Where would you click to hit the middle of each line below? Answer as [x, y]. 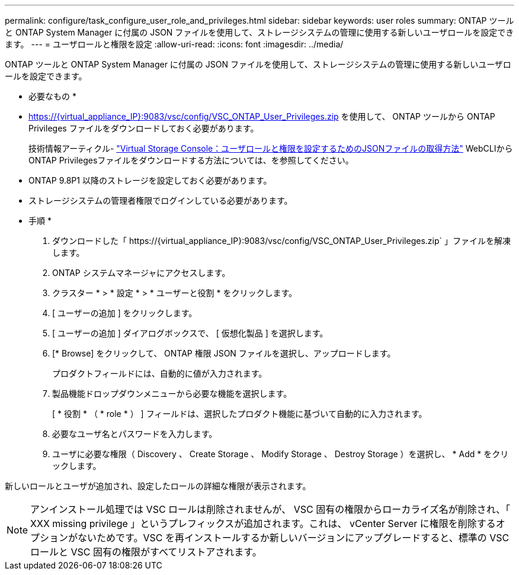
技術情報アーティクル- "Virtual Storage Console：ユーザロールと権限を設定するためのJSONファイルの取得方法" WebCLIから [271, 148]
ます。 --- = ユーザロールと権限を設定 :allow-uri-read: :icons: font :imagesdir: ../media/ [174, 44]
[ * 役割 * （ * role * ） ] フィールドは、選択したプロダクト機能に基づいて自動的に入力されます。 [240, 414]
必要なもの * [52, 96]
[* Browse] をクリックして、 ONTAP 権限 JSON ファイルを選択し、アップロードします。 [224, 353]
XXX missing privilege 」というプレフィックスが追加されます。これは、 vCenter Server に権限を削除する [263, 523]
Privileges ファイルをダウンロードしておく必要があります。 [144, 128]
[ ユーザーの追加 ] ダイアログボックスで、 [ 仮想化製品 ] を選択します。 [190, 333]
